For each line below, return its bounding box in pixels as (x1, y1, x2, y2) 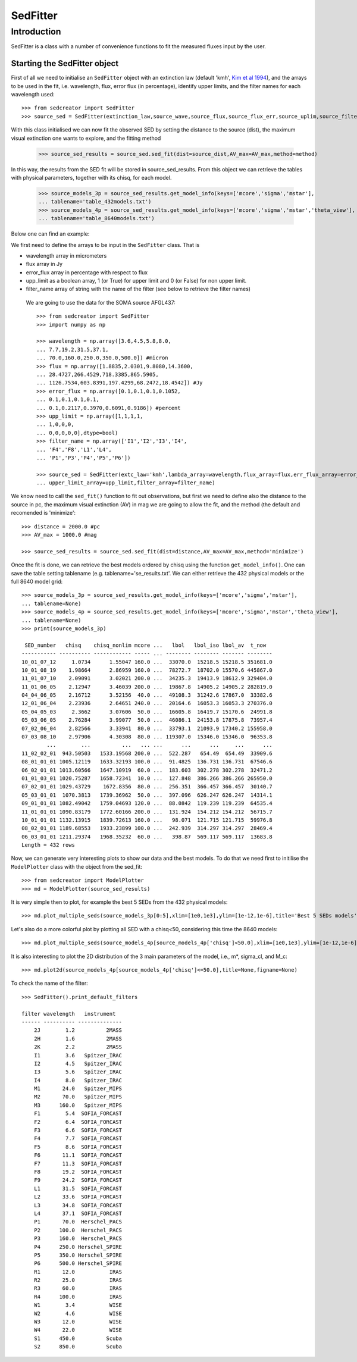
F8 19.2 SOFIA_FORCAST (33, 1168, 122, 1175)
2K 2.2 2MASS (33, 1044, 122, 1050)
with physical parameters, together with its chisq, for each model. (11, 174, 172, 181)
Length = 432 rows (21, 842, 76, 848)
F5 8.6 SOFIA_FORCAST (33, 1143, 122, 1150)
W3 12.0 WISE (33, 1319, 122, 1325)
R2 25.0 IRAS (33, 1277, 122, 1283)
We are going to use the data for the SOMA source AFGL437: (26, 299, 176, 306)
